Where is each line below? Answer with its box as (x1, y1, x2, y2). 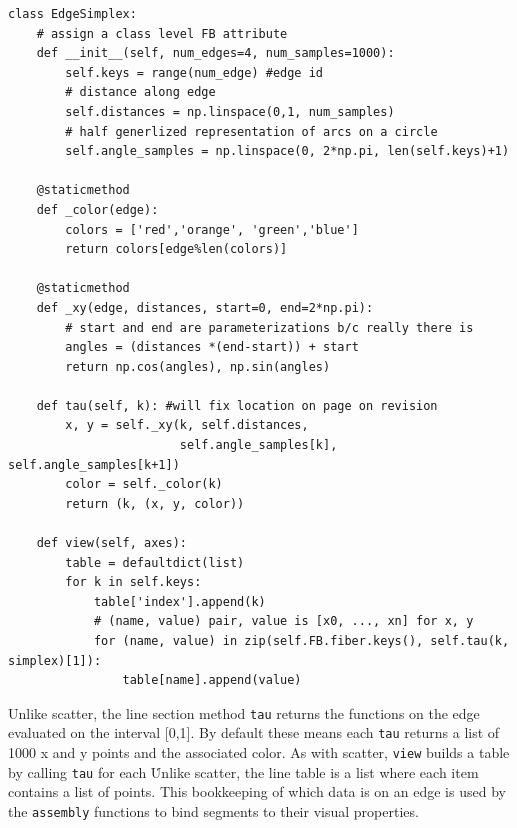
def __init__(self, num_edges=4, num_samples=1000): (36, 46, 395, 61)
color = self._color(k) (65, 477, 223, 492)
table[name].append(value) (122, 673, 302, 688)
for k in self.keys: (65, 575, 202, 590)
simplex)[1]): (8, 653, 102, 668)
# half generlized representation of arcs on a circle (65, 124, 438, 139)
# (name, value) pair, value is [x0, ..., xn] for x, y (93, 614, 474, 629)
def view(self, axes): (36, 536, 187, 551)
